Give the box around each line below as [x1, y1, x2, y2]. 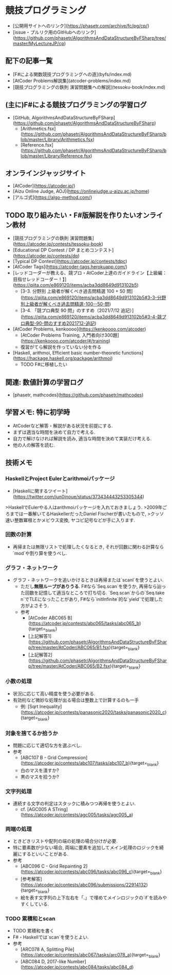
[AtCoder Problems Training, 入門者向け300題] [20, 332, 119, 338]
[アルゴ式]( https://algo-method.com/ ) [12, 194, 92, 200]
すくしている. [20, 900, 49, 907]
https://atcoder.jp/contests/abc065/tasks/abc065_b [30, 620, 140, 627]
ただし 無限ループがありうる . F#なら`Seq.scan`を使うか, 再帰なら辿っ [20, 583, 166, 590]
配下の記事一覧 [5, 57, 53, 65]
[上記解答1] [28, 633, 52, 639]
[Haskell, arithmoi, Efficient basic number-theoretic [12, 350, 121, 356]
